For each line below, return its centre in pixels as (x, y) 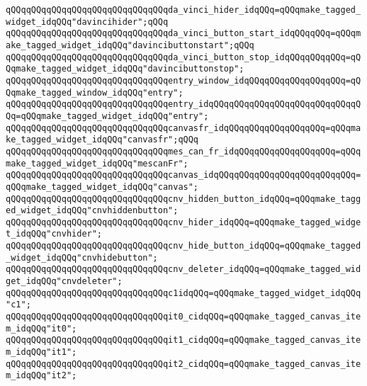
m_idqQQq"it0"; (41, 328)
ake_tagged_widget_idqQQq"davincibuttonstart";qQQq (130, 45)
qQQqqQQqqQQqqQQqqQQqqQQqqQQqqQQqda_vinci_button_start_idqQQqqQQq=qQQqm (183, 34)
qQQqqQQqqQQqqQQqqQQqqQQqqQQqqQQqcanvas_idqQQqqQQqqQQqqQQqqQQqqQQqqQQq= (183, 175)
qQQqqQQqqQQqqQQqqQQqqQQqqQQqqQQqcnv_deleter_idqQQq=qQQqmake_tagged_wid (183, 269)
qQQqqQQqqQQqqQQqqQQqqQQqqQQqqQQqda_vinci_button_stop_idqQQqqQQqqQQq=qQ (183, 57)
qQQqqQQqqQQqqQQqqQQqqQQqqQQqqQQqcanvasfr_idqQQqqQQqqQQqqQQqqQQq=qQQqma (183, 128)
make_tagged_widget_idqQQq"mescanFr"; (97, 163)
